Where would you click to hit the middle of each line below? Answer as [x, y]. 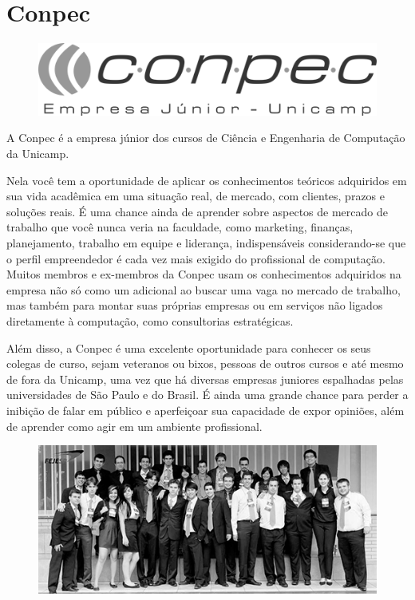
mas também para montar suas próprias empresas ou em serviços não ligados [195, 305]
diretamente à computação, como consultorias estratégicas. [150, 320]
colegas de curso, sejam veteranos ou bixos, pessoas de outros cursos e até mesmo [205, 363]
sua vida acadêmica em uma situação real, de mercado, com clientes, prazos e [196, 196]
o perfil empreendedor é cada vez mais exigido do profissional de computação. [196, 258]
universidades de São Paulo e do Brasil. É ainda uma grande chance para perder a [207, 395]
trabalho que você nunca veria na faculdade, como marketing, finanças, [180, 227]
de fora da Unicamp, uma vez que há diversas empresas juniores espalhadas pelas [205, 379]
